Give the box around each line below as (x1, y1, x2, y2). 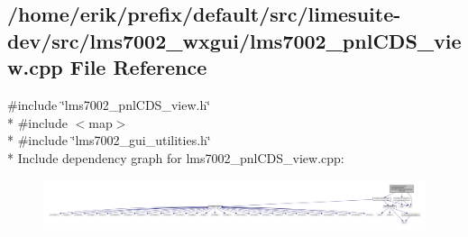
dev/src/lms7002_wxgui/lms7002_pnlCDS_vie (7, 26, 462, 54)
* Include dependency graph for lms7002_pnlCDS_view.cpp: (7, 148, 344, 167)
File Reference (69, 53, 207, 81)
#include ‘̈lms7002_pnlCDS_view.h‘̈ (7, 95, 211, 114)
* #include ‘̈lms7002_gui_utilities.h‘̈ (7, 131, 211, 150)
